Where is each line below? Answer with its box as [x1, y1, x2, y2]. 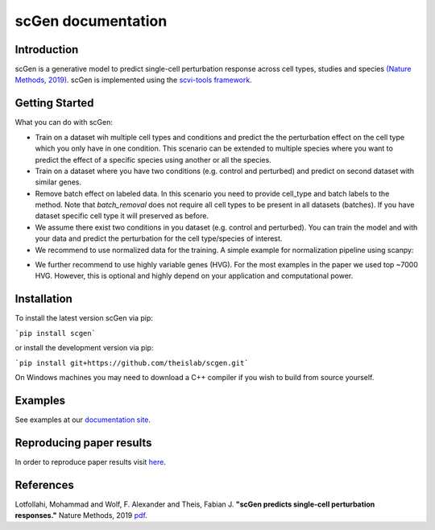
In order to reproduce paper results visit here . [14, 457, 167, 466]
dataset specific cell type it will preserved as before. [35, 211, 209, 221]
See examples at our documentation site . [14, 415, 151, 424]
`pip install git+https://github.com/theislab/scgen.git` [14, 358, 249, 367]
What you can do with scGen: [14, 118, 113, 127]
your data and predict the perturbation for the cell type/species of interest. [35, 234, 283, 243]
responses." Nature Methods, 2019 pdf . [14, 511, 148, 520]
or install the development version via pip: [14, 343, 154, 353]
